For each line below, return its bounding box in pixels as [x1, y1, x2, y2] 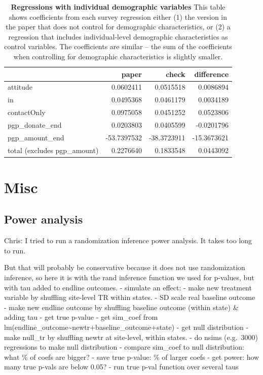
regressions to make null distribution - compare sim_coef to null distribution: [4, 342, 244, 352]
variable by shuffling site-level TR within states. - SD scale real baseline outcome [4, 292, 255, 303]
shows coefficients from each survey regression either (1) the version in [9, 11, 228, 22]
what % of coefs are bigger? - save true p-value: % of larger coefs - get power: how [4, 351, 259, 362]
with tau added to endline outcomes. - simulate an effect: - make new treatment [4, 282, 252, 292]
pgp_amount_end [8, 132, 64, 142]
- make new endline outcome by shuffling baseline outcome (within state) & [4, 302, 239, 312]
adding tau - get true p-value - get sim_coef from [4, 312, 158, 322]
